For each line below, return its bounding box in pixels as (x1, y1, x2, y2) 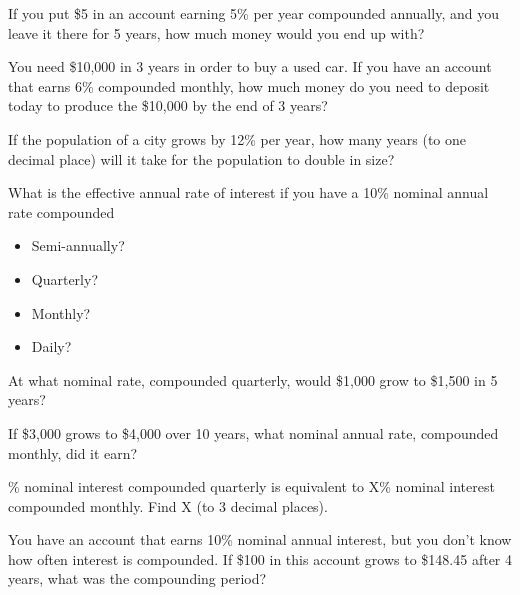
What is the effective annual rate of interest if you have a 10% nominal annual (8, 182, 489, 203)
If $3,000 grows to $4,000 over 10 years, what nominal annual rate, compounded (8, 422, 499, 443)
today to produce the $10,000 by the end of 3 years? (8, 95, 328, 116)
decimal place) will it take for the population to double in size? (8, 148, 395, 169)
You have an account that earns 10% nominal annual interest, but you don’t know (8, 529, 512, 550)
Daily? (31, 336, 72, 357)
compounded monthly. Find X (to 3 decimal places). (8, 495, 328, 516)
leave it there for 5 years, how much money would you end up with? (8, 22, 425, 43)
